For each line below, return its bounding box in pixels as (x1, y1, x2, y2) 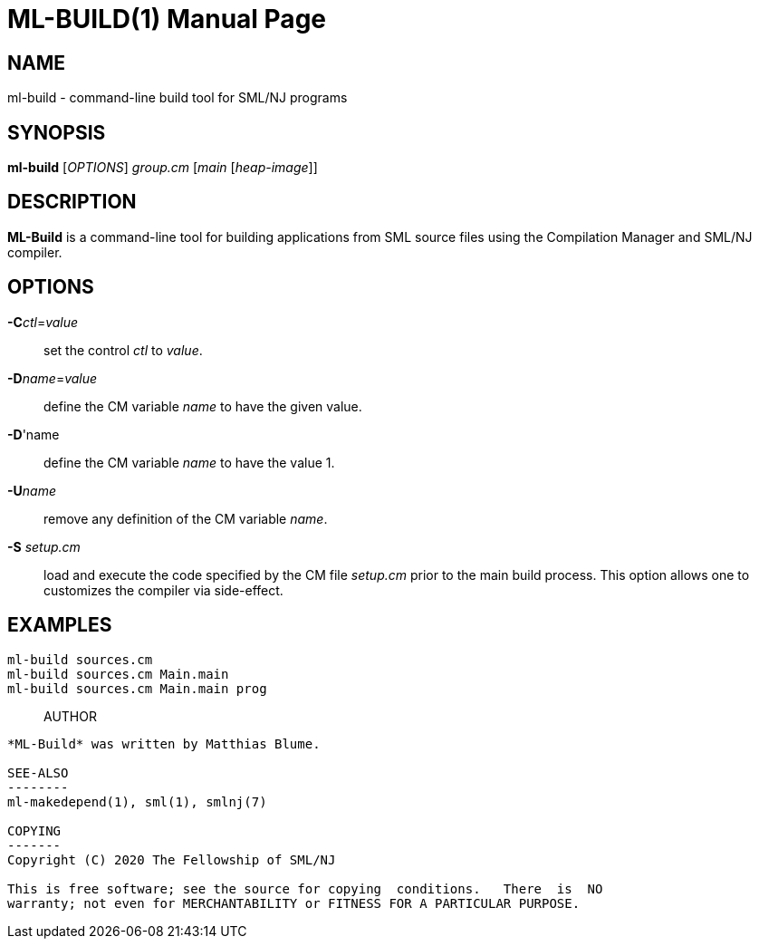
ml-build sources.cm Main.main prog (7, 681, 267, 696)
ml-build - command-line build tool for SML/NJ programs (7, 90, 348, 106)
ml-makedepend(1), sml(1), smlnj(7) (7, 794, 267, 809)
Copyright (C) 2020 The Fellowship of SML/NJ (7, 852, 336, 867)
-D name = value (7, 370, 98, 386)
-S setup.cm (7, 538, 81, 555)
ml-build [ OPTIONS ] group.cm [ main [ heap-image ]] (7, 159, 318, 176)
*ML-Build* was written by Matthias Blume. (7, 736, 321, 751)
